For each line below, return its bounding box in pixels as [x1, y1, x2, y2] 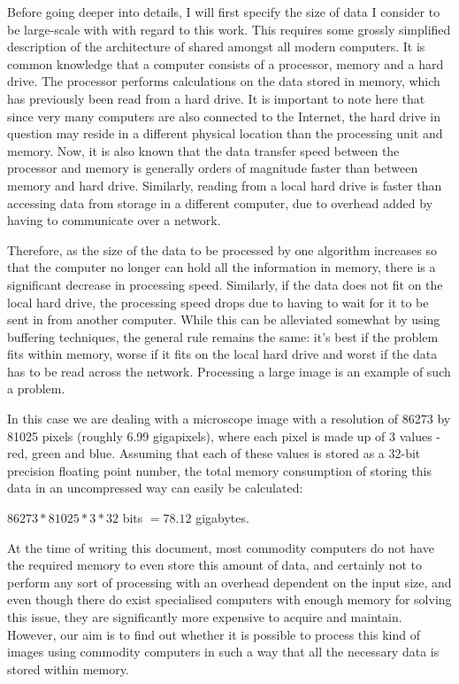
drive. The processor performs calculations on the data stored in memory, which [7, 72, 440, 90]
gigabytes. [195, 509, 249, 527]
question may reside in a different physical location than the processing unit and [7, 124, 443, 143]
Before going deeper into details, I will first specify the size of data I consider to [7, 3, 440, 20]
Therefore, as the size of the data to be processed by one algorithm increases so [7, 240, 437, 259]
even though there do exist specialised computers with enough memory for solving [7, 590, 452, 609]
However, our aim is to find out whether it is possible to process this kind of [7, 625, 420, 643]
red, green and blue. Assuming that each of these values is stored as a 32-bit [7, 444, 421, 462]
